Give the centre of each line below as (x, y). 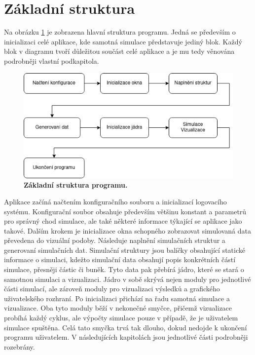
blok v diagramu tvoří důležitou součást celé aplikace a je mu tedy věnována (119, 51)
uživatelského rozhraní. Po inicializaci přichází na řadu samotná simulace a (117, 298)
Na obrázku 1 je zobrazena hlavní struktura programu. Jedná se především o (120, 32)
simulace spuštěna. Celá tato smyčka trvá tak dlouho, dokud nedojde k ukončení (126, 327)
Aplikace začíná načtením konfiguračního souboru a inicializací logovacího (115, 201)
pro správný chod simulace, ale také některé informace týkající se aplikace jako (123, 221)
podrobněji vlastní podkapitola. (52, 60)
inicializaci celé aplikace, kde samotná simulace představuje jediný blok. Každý (123, 41)
